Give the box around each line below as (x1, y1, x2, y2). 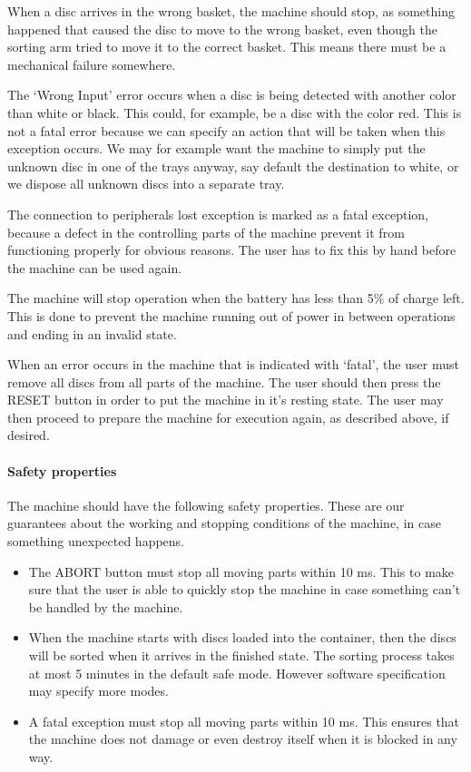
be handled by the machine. (28, 597, 183, 616)
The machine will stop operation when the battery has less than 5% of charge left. (7, 288, 465, 308)
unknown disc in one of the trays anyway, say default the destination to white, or (7, 156, 459, 175)
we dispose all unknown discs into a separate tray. (7, 174, 285, 193)
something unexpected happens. (7, 532, 185, 551)
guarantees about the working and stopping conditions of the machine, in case (7, 513, 441, 533)
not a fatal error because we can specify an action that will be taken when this (7, 121, 446, 140)
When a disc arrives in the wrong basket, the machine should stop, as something (7, 2, 455, 20)
